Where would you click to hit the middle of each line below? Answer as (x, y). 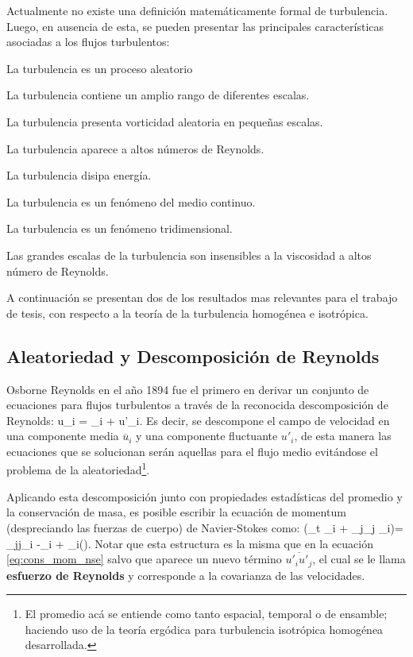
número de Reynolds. (58, 271)
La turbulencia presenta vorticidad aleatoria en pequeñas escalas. (165, 121)
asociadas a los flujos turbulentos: (88, 42)
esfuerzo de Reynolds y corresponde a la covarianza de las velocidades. (186, 575)
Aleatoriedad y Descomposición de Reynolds (193, 356)
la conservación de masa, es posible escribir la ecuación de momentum (176, 512)
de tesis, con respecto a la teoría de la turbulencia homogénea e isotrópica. (187, 313)
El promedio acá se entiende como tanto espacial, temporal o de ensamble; (206, 614)
